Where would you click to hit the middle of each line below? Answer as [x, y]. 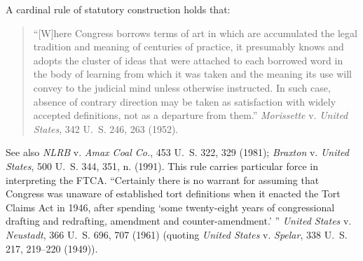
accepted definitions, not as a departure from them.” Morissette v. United [191, 115]
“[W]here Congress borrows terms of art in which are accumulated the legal [195, 33]
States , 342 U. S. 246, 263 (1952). [106, 128]
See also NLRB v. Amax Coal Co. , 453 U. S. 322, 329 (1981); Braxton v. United [178, 152]
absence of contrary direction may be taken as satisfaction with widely [185, 101]
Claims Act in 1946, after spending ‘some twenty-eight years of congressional [170, 207]
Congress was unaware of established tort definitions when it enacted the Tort [173, 193]
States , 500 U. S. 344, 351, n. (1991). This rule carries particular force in [162, 165]
